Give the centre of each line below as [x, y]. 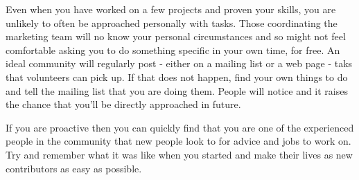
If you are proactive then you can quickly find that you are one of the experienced [180, 127]
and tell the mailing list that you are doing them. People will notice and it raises [177, 90]
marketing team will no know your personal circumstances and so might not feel [176, 36]
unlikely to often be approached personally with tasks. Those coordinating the [172, 22]
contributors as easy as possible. [74, 168]
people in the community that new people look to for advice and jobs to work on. [178, 141]
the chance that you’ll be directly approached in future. [123, 104]
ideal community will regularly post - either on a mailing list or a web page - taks [179, 63]
